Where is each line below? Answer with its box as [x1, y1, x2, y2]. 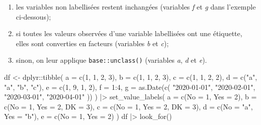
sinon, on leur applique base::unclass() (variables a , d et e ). [16, 55, 207, 65]
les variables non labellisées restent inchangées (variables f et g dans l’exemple [16, 2, 256, 12]
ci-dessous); [16, 11, 51, 22]
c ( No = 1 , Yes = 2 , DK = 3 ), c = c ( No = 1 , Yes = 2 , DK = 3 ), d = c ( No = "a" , [4, 101, 253, 111]
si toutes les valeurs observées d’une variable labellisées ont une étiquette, [16, 28, 242, 39]
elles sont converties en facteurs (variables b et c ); [16, 38, 169, 48]
